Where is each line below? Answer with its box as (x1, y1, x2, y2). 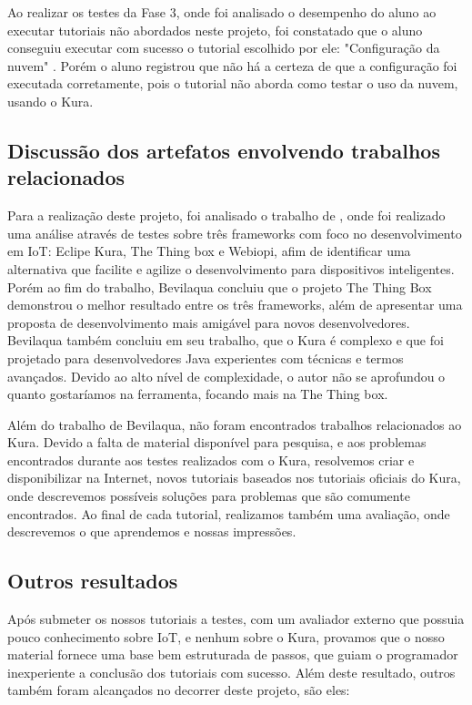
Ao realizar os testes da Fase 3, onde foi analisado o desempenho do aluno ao (7, 3, 437, 21)
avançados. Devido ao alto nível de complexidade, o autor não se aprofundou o (7, 366, 446, 385)
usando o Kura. (7, 91, 94, 110)
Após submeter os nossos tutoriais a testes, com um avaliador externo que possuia (7, 609, 465, 628)
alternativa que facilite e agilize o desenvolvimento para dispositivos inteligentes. (7, 259, 455, 278)
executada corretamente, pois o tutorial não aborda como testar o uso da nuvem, (7, 74, 458, 93)
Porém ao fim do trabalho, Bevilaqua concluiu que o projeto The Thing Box (7, 277, 432, 296)
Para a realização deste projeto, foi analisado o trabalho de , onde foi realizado (7, 206, 446, 225)
